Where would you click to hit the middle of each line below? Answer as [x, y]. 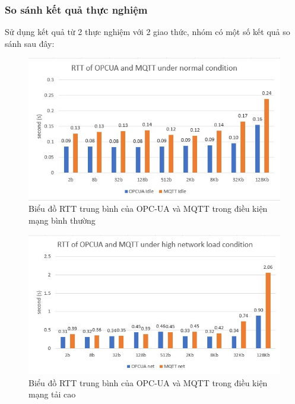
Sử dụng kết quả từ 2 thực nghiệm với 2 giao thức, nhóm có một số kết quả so [147, 32]
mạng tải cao [52, 394]
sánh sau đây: [30, 43]
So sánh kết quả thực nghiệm [76, 9]
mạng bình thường [62, 220]
